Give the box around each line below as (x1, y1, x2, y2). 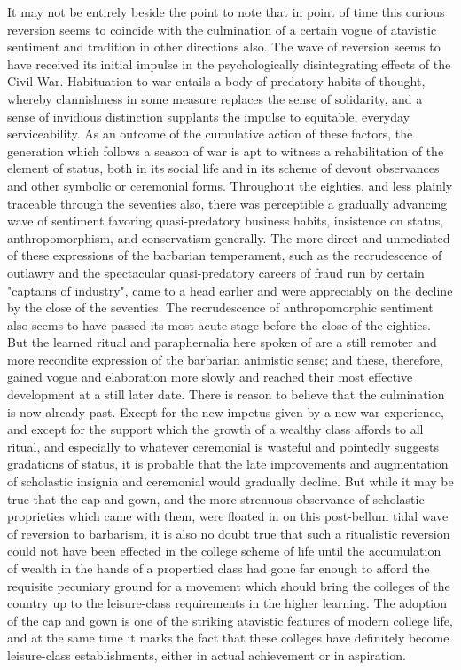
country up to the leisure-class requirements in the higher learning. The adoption (7, 594, 448, 612)
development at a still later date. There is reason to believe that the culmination (7, 385, 445, 404)
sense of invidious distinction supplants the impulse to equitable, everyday (7, 106, 410, 125)
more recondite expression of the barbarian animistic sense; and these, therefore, (7, 350, 443, 368)
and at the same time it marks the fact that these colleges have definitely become (7, 628, 449, 647)
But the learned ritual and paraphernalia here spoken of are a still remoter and (7, 333, 437, 351)
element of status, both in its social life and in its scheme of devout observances (7, 159, 440, 177)
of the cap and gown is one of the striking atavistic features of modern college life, (7, 611, 453, 629)
